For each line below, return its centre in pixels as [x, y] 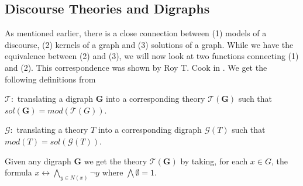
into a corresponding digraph [150, 130]
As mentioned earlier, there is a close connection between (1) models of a [136, 33]
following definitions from [50, 79]
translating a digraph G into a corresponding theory [111, 99]
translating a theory [52, 130]
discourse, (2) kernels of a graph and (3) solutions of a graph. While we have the [149, 44]
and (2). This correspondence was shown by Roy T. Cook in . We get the [136, 67]
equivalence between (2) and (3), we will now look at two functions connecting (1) [152, 56]
